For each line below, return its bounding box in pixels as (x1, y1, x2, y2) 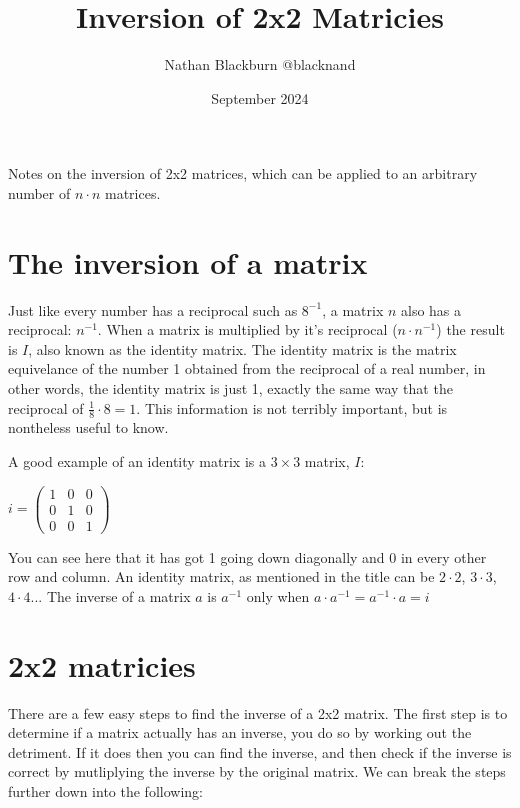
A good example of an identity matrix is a (8, 451, 266, 472)
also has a (401, 299, 462, 320)
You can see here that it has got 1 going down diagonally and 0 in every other (8, 546, 487, 567)
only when (246, 585, 310, 606)
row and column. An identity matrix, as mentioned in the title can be (8, 566, 435, 587)
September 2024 (211, 87, 309, 108)
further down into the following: (8, 781, 203, 802)
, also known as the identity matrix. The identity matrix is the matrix (28, 338, 457, 359)
